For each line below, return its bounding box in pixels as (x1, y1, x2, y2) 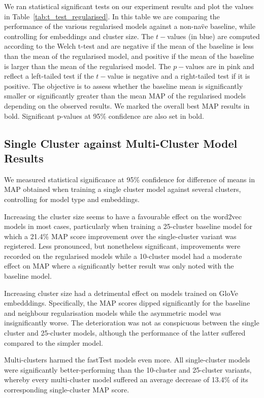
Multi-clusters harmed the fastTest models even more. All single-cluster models (4, 354, 250, 365)
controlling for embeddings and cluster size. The (4, 30, 154, 41)
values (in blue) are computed (167, 30, 260, 41)
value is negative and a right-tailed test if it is (107, 71, 250, 81)
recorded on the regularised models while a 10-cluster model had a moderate (4, 250, 242, 261)
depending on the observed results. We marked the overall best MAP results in (4, 100, 250, 111)
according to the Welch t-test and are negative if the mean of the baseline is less (4, 41, 254, 51)
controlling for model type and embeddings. (4, 193, 140, 204)
